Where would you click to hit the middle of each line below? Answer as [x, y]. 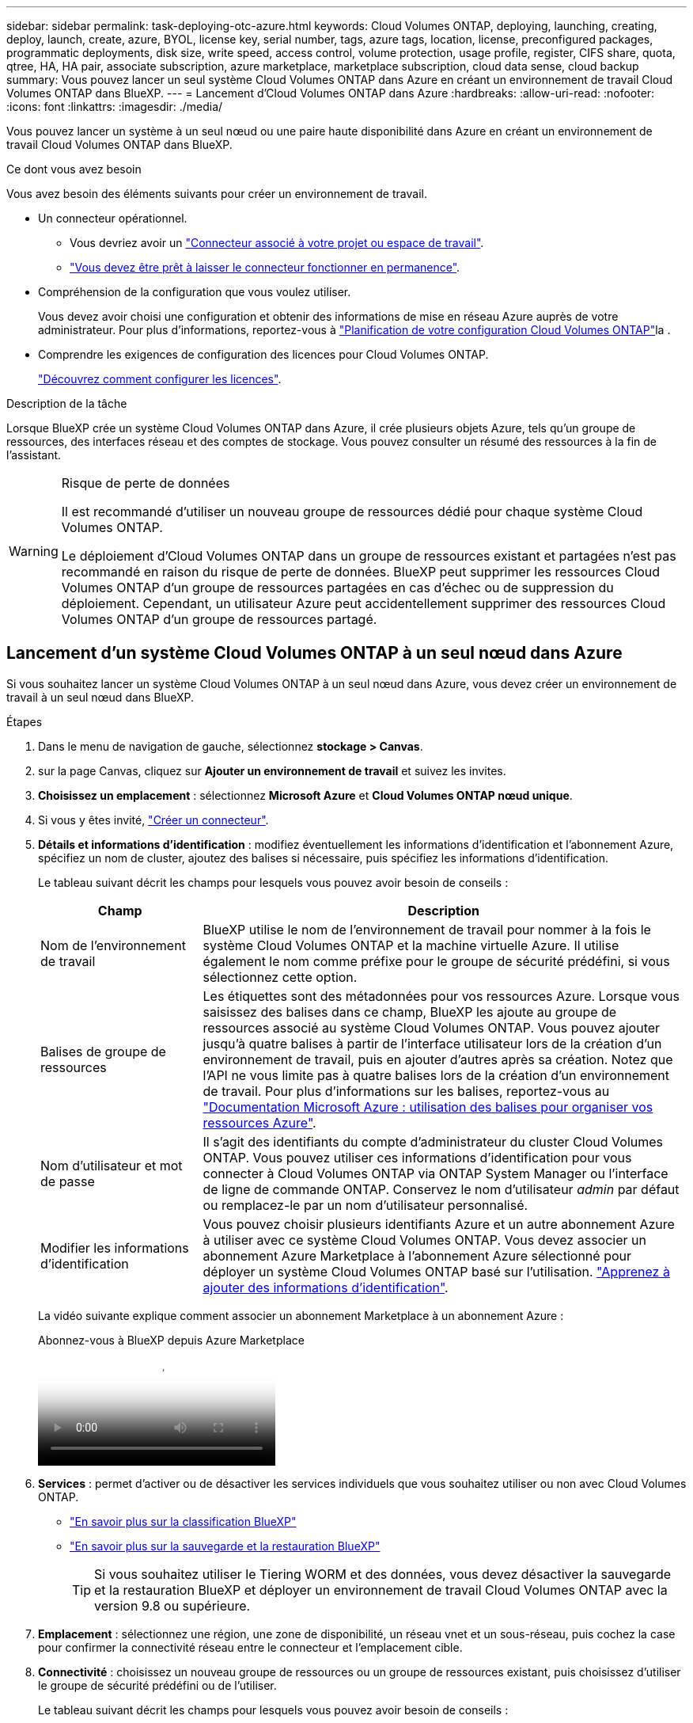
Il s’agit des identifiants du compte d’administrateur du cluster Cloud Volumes [433, 1141]
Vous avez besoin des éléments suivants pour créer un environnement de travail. [217, 194]
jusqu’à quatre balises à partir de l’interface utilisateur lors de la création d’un [432, 1043]
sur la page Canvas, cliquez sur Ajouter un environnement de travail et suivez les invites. [272, 770]
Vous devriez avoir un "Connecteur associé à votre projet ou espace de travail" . [277, 243]
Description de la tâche [67, 403]
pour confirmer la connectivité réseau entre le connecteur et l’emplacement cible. [250, 1647]
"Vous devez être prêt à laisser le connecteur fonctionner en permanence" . [265, 267]
